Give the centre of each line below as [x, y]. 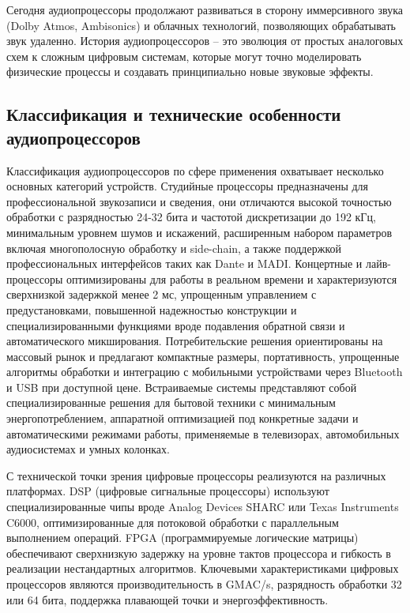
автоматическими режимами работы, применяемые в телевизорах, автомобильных [203, 433]
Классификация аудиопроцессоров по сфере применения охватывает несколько [195, 170]
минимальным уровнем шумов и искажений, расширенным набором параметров [199, 232]
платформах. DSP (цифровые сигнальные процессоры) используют [168, 491]
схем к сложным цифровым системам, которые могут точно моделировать [184, 56]
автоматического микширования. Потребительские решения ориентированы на [195, 341]
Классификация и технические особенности [174, 114]
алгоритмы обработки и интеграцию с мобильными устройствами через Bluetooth [205, 372]
